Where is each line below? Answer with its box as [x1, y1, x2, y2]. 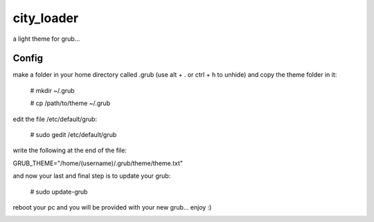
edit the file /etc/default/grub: [12, 115, 98, 123]
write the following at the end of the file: [12, 146, 127, 155]
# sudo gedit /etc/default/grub [30, 131, 117, 139]
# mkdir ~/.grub [30, 86, 75, 95]
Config [12, 53, 43, 64]
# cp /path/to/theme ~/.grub [30, 99, 111, 107]
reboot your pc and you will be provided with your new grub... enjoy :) [12, 203, 212, 211]
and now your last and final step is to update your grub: [12, 172, 171, 180]
